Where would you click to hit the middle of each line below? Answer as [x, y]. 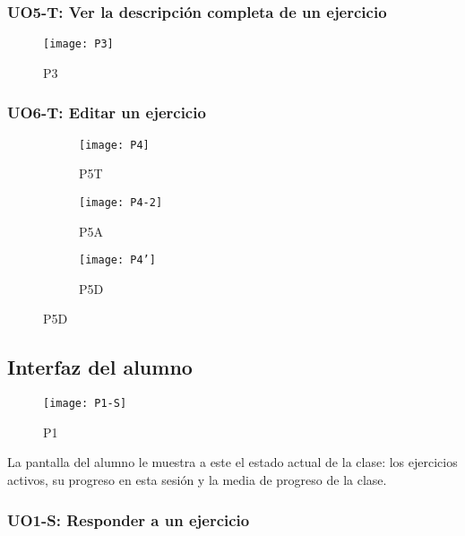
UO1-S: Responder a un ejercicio [129, 519]
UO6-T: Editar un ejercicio [107, 112]
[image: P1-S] [85, 404]
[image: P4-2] [121, 202]
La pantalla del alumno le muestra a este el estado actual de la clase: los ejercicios [232, 462]
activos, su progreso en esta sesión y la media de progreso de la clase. [197, 480]
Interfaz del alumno [100, 367]
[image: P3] [78, 44]
